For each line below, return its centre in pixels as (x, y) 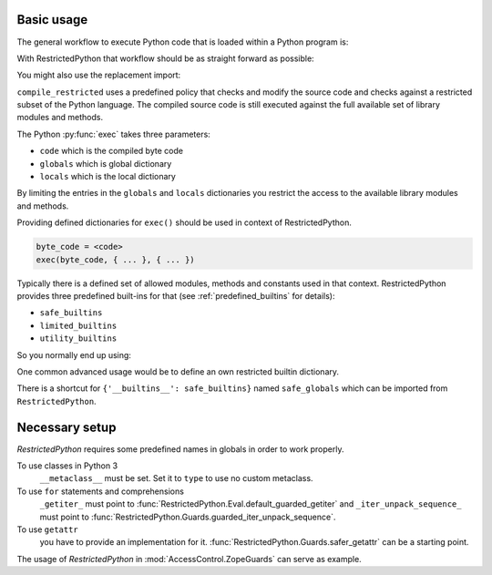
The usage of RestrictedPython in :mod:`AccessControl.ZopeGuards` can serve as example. (189, 559)
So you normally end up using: (74, 354)
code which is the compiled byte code (112, 151)
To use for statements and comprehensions (100, 491)
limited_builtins (78, 325)
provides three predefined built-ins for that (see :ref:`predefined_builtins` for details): (176, 295)
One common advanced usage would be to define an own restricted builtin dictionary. (178, 371)
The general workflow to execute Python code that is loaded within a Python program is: (183, 42)
